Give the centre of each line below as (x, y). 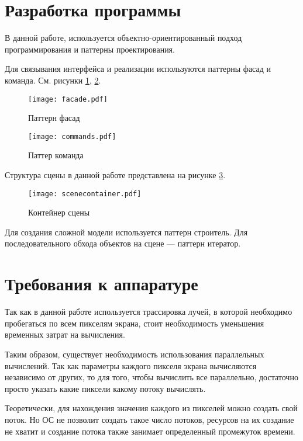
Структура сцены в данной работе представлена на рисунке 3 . (115, 175)
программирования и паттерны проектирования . (90, 49)
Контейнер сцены (59, 212)
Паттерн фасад (54, 118)
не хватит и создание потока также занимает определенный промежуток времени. (150, 431)
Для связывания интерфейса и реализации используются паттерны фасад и (138, 69)
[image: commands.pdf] (72, 136)
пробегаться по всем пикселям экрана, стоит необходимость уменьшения (135, 323)
